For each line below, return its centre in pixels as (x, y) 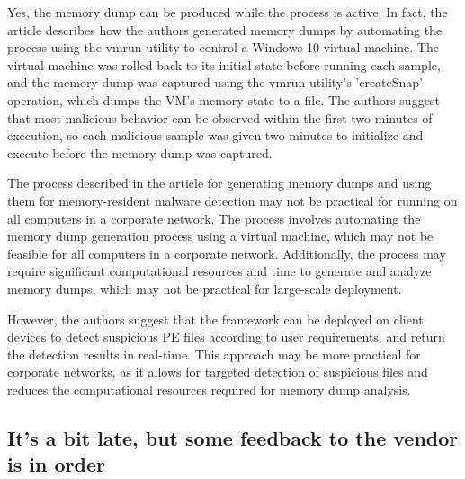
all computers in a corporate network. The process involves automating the (214, 218)
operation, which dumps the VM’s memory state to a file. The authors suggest (224, 99)
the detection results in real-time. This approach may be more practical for (214, 354)
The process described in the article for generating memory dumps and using (219, 183)
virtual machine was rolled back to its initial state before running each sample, (224, 64)
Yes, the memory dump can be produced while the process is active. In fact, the (228, 12)
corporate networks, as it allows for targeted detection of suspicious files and (218, 372)
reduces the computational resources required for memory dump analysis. (209, 389)
